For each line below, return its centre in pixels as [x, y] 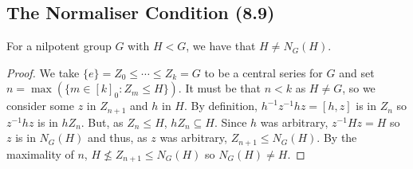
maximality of [40, 153]
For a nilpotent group [59, 46]
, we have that [221, 46]
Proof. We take [43, 72]
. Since [230, 122]
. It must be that [219, 88]
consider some [40, 106]
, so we [359, 88]
